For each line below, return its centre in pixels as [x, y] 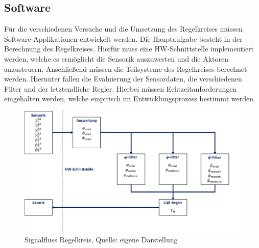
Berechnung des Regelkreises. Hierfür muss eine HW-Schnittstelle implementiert [129, 49]
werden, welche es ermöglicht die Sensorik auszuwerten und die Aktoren [116, 58]
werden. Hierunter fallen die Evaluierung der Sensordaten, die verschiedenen [123, 79]
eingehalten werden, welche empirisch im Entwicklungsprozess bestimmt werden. [130, 99]
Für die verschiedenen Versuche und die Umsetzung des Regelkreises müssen [123, 29]
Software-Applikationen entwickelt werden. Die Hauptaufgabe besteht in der [123, 38]
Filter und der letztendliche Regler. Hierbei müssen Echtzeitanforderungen [121, 88]
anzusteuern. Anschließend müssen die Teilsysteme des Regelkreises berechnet [126, 68]
